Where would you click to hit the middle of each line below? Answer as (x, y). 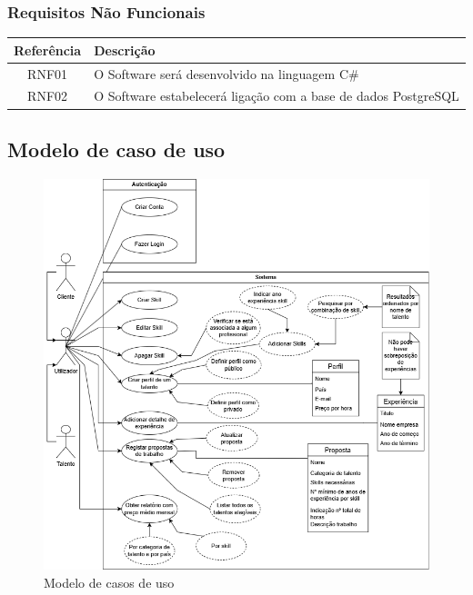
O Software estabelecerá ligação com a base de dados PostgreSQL (277, 96)
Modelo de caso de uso (116, 149)
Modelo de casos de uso (109, 582)
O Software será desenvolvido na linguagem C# (226, 73)
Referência (48, 50)
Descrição (125, 50)
